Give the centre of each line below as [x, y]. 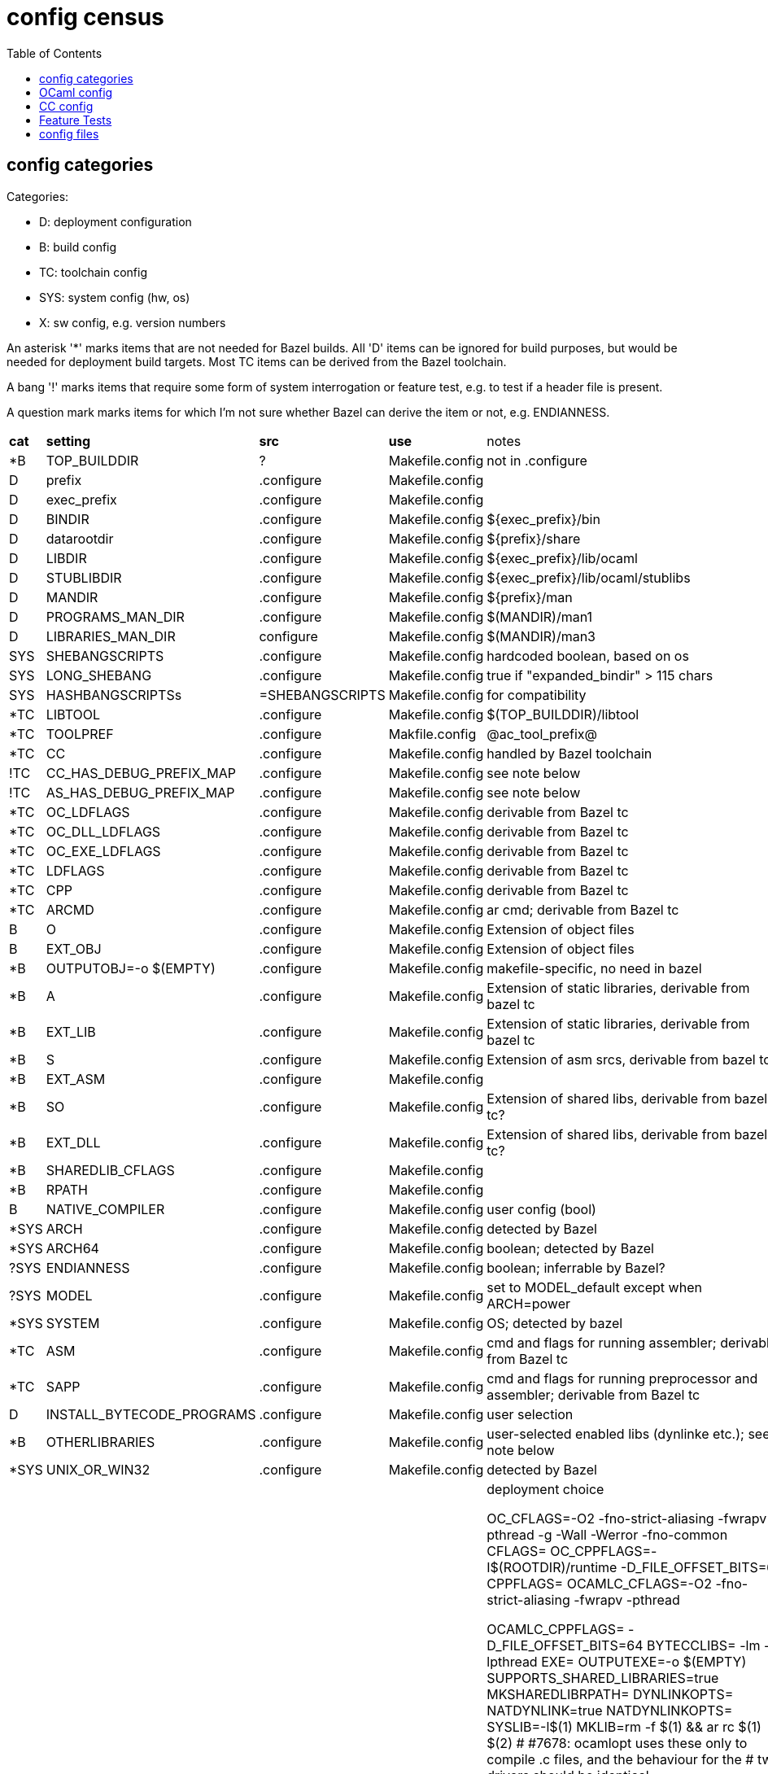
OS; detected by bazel [555, 1323]
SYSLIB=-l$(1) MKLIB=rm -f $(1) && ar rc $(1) [624, 1726]
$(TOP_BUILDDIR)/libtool [563, 714]
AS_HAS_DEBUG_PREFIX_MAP [140, 792]
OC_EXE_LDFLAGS [103, 851]
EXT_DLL [73, 1142]
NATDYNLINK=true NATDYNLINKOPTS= [610, 1710]
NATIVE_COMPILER [105, 1209]
